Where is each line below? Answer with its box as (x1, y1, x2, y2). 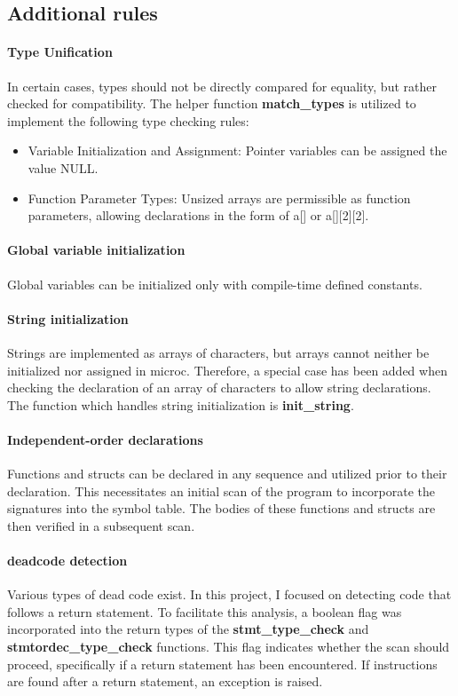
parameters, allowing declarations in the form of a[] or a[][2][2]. (28, 206, 369, 225)
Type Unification (7, 43, 113, 61)
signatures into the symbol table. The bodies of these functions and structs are (7, 499, 436, 518)
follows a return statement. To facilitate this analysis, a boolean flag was (7, 602, 402, 621)
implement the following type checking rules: (7, 111, 249, 130)
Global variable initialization (7, 241, 186, 259)
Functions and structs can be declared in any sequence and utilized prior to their (7, 464, 447, 483)
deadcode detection (7, 551, 128, 570)
